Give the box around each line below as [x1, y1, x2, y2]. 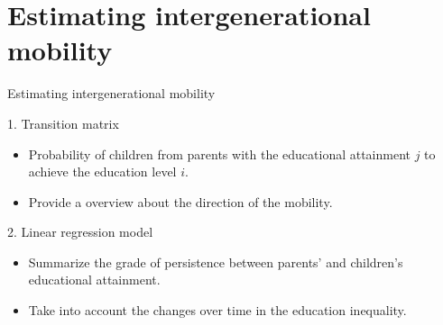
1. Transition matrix [7, 113, 119, 132]
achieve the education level [28, 162, 177, 181]
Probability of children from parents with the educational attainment [28, 144, 411, 163]
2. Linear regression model [7, 222, 153, 241]
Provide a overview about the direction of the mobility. [28, 192, 333, 211]
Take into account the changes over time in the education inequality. [28, 301, 407, 320]
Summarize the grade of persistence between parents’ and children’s [28, 252, 403, 271]
